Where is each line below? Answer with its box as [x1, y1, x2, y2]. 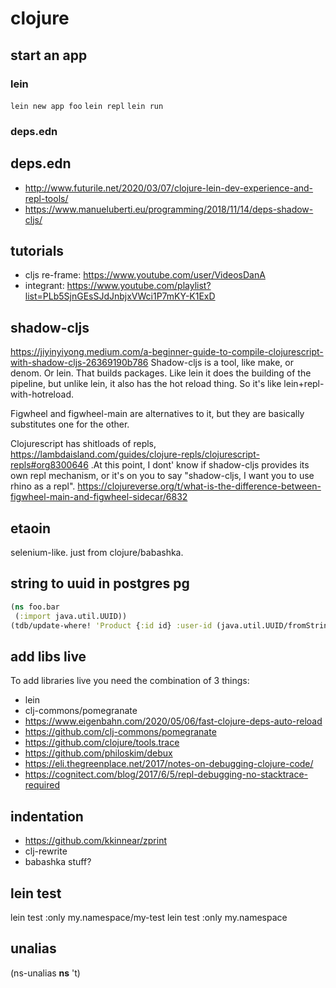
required [24, 779, 61, 791]
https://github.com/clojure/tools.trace [24, 737, 180, 749]
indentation [10, 808, 84, 825]
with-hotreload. [10, 388, 74, 401]
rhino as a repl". [10, 480, 76, 492]
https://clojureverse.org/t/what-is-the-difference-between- [77, 480, 322, 492]
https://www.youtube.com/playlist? [66, 280, 212, 292]
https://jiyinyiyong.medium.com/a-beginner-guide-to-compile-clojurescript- [10, 346, 324, 358]
